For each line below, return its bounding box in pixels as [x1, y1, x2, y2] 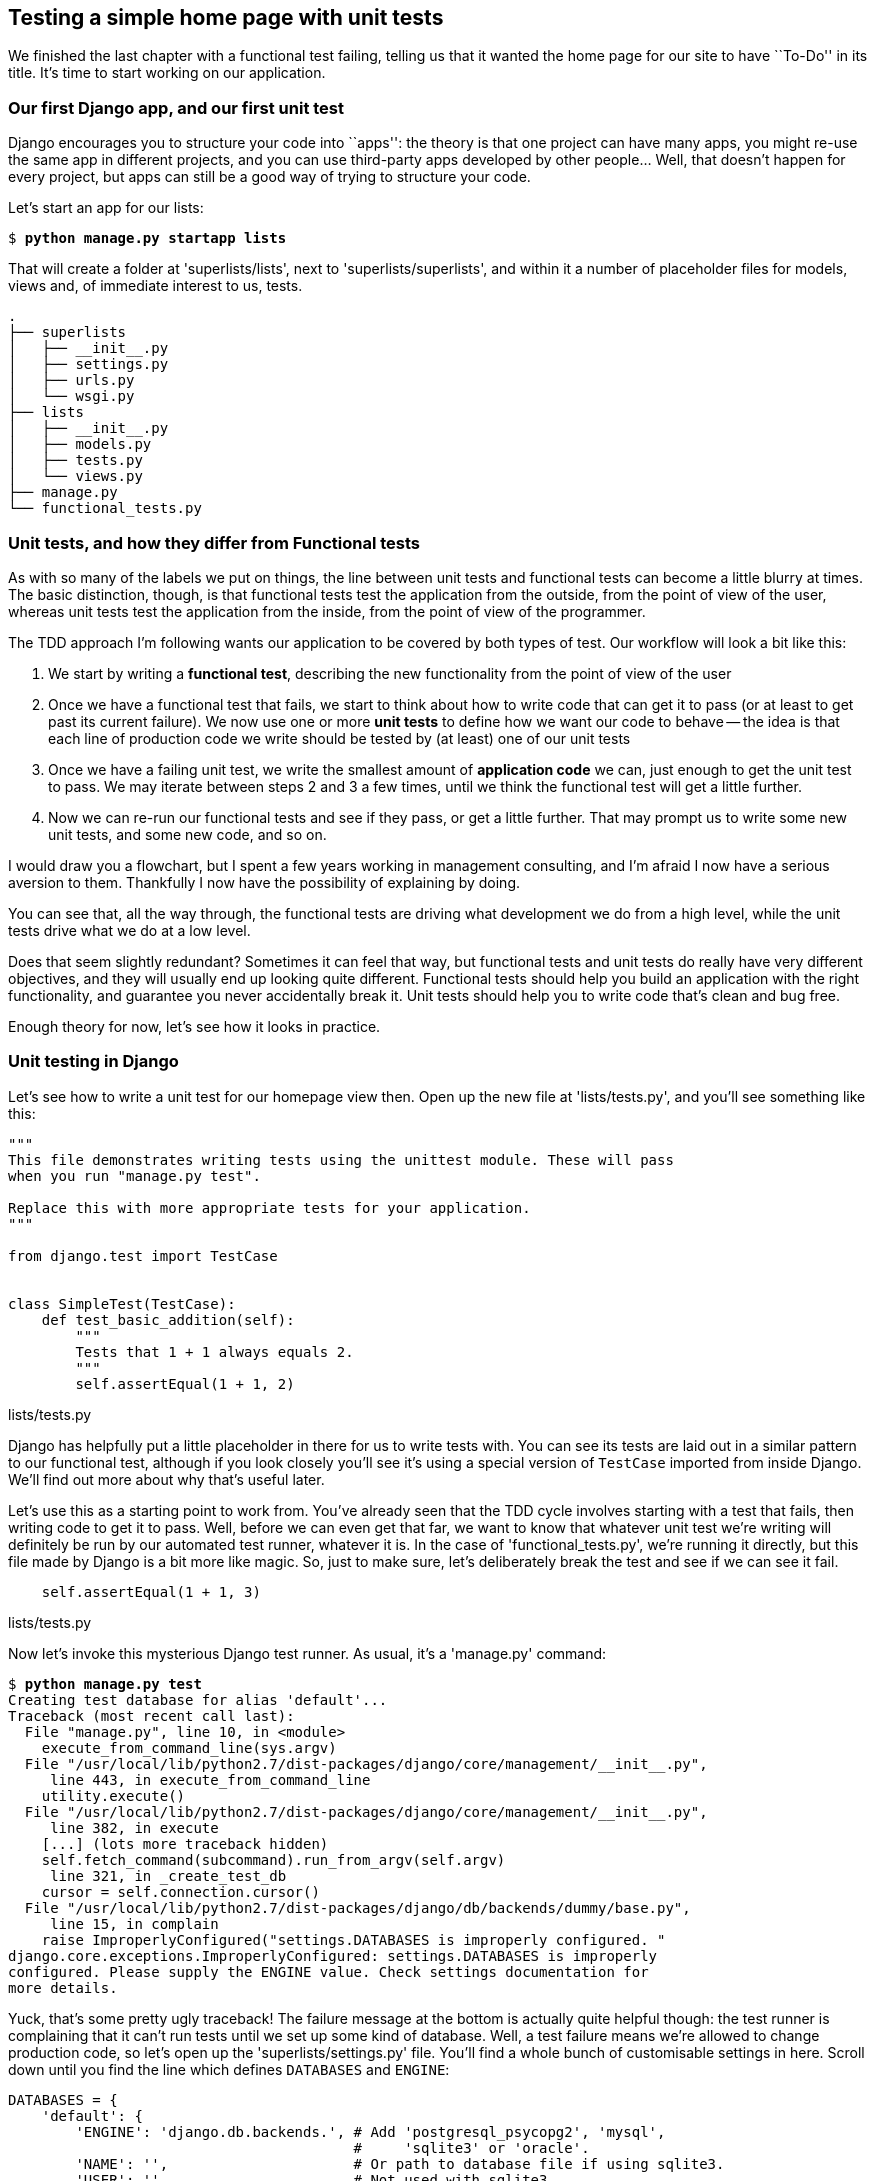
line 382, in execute [50, 1819, 219, 1836]
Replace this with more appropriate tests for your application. [8, 1199, 531, 1216]
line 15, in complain [50, 1915, 219, 1932]
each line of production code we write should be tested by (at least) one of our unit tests [48, 729, 631, 747]
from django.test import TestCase [8, 1247, 278, 1264]
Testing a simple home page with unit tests [8, 5, 444, 30]
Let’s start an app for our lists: [8, 199, 204, 217]
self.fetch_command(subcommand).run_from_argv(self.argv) [41, 1851, 506, 1868]
